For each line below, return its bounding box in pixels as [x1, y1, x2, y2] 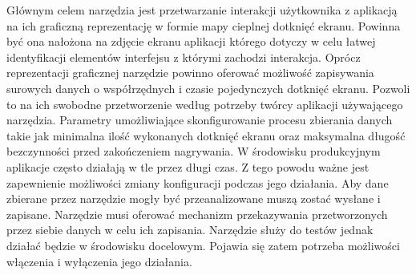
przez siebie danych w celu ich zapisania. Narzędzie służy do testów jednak [6, 221, 374, 238]
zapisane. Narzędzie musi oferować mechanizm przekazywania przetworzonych [6, 205, 388, 222]
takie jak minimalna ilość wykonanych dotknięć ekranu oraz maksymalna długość [6, 127, 406, 144]
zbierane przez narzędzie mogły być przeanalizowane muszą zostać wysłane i [6, 190, 381, 207]
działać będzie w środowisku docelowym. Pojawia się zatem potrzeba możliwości [6, 237, 400, 253]
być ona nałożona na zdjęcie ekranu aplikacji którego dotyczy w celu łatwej [6, 33, 376, 50]
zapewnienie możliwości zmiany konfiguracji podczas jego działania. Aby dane [6, 174, 389, 191]
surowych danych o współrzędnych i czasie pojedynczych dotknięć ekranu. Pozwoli [6, 79, 410, 96]
